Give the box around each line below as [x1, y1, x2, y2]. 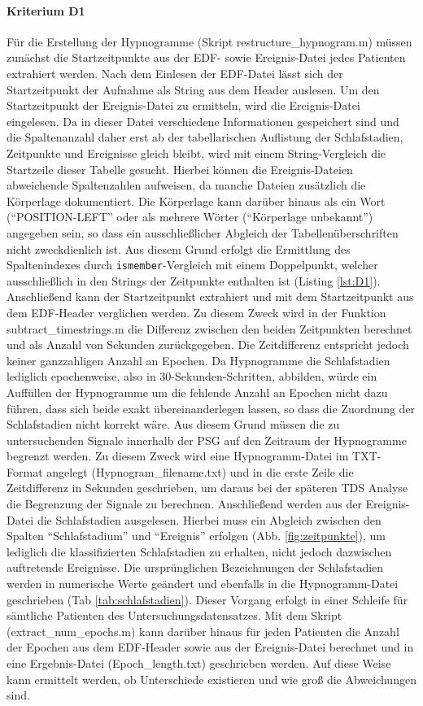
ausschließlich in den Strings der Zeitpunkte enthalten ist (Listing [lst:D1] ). [7, 272, 381, 289]
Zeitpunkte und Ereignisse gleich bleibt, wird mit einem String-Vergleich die [7, 144, 386, 161]
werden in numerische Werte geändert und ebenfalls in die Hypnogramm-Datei [7, 575, 399, 592]
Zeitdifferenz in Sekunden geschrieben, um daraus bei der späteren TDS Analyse [7, 479, 408, 496]
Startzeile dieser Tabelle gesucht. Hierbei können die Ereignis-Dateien [7, 160, 353, 177]
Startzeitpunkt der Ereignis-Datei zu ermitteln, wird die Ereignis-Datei [7, 97, 360, 114]
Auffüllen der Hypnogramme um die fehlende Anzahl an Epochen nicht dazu [7, 383, 388, 400]
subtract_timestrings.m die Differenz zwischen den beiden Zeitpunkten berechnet [7, 320, 412, 337]
